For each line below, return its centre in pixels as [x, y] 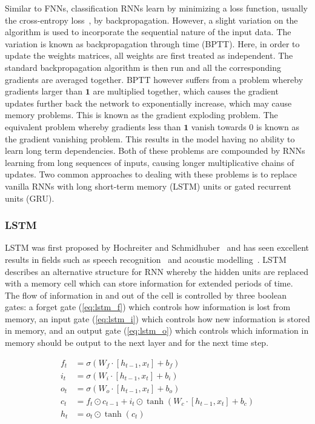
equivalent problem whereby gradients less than [93, 126]
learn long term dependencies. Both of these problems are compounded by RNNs [155, 151]
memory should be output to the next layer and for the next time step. [137, 343]
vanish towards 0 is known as [245, 126]
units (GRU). [30, 198]
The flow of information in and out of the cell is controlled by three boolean [146, 295]
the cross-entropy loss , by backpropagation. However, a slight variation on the [151, 20]
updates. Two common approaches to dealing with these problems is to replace [151, 174]
